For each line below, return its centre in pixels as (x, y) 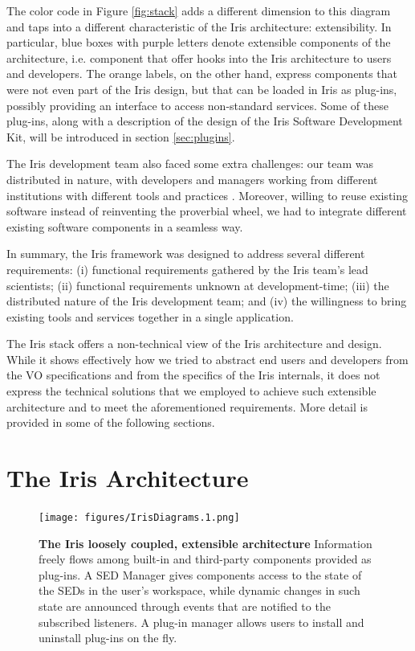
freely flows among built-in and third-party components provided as (205, 559)
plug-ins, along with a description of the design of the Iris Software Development (205, 121)
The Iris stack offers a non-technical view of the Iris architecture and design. (194, 344)
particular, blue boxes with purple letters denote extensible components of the (199, 42)
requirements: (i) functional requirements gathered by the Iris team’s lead (187, 269)
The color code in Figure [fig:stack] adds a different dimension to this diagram (199, 10)
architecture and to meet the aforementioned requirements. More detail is (187, 406)
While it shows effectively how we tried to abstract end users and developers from (207, 359)
